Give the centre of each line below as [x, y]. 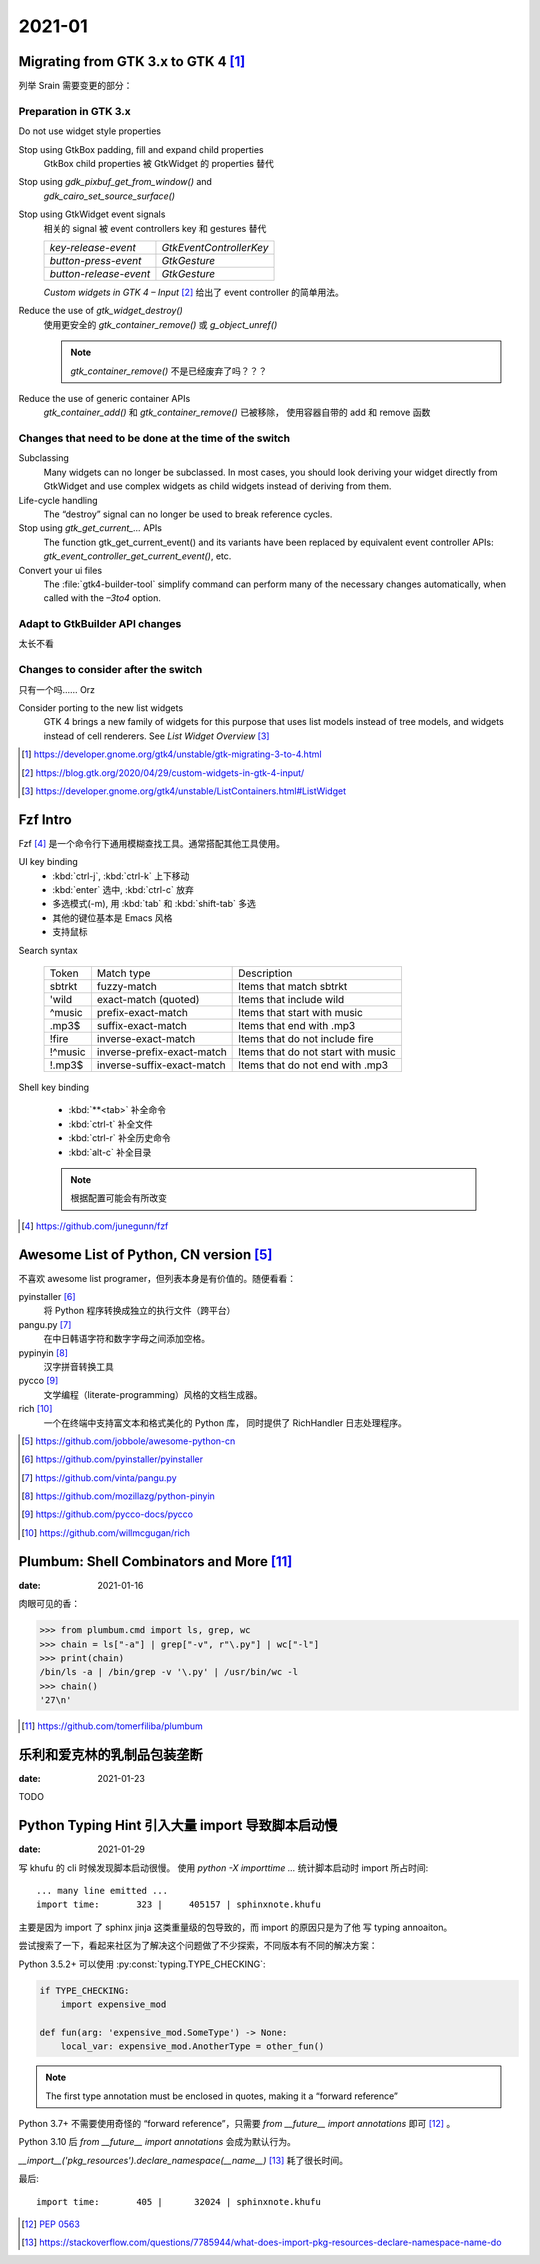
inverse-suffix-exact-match [161, 1065]
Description [265, 973]
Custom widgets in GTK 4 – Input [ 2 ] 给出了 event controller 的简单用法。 [194, 292]
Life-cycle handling [58, 500]
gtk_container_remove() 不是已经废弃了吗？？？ [169, 371]
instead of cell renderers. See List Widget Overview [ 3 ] [156, 736]
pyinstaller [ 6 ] [47, 1297]
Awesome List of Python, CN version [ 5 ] [145, 1254]
